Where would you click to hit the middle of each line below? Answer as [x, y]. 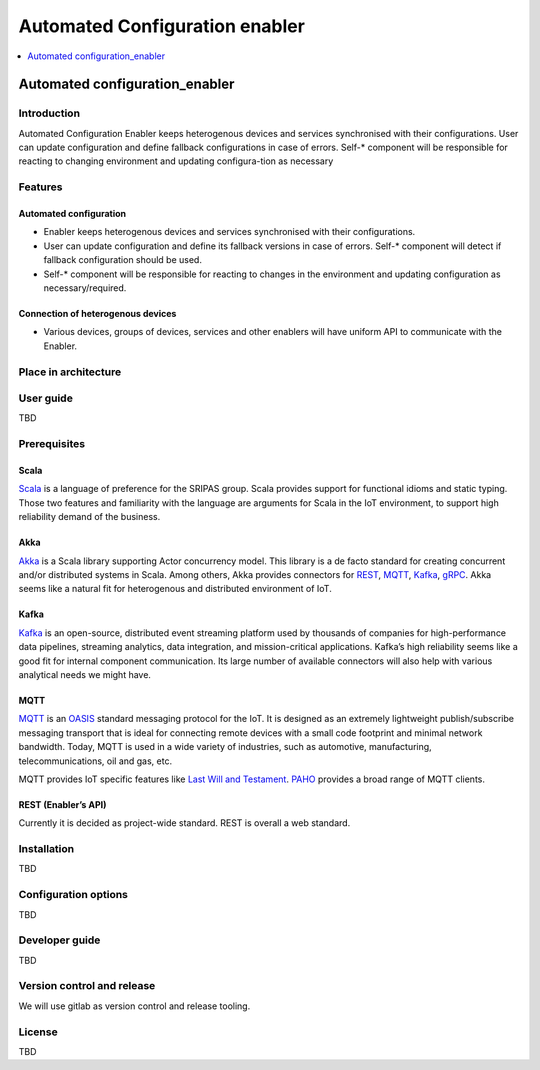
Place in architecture [70, 372]
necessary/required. [85, 288]
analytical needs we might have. [85, 674]
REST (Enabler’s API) [62, 804]
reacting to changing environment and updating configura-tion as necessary [176, 161]
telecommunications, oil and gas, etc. [95, 761]
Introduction [49, 113]
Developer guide [59, 940]
